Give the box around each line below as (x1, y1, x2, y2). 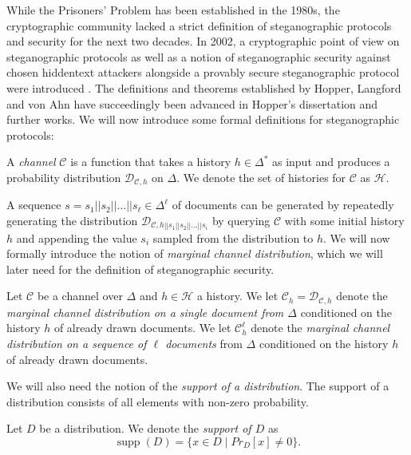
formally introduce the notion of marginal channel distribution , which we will (6, 245, 383, 262)
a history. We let (196, 287, 279, 304)
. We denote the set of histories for (176, 168, 346, 185)
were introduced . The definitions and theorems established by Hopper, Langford (6, 79, 401, 96)
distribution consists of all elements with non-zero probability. (6, 393, 309, 409)
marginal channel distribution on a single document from (6, 303, 284, 320)
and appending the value (16, 229, 137, 246)
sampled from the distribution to (152, 229, 314, 246)
